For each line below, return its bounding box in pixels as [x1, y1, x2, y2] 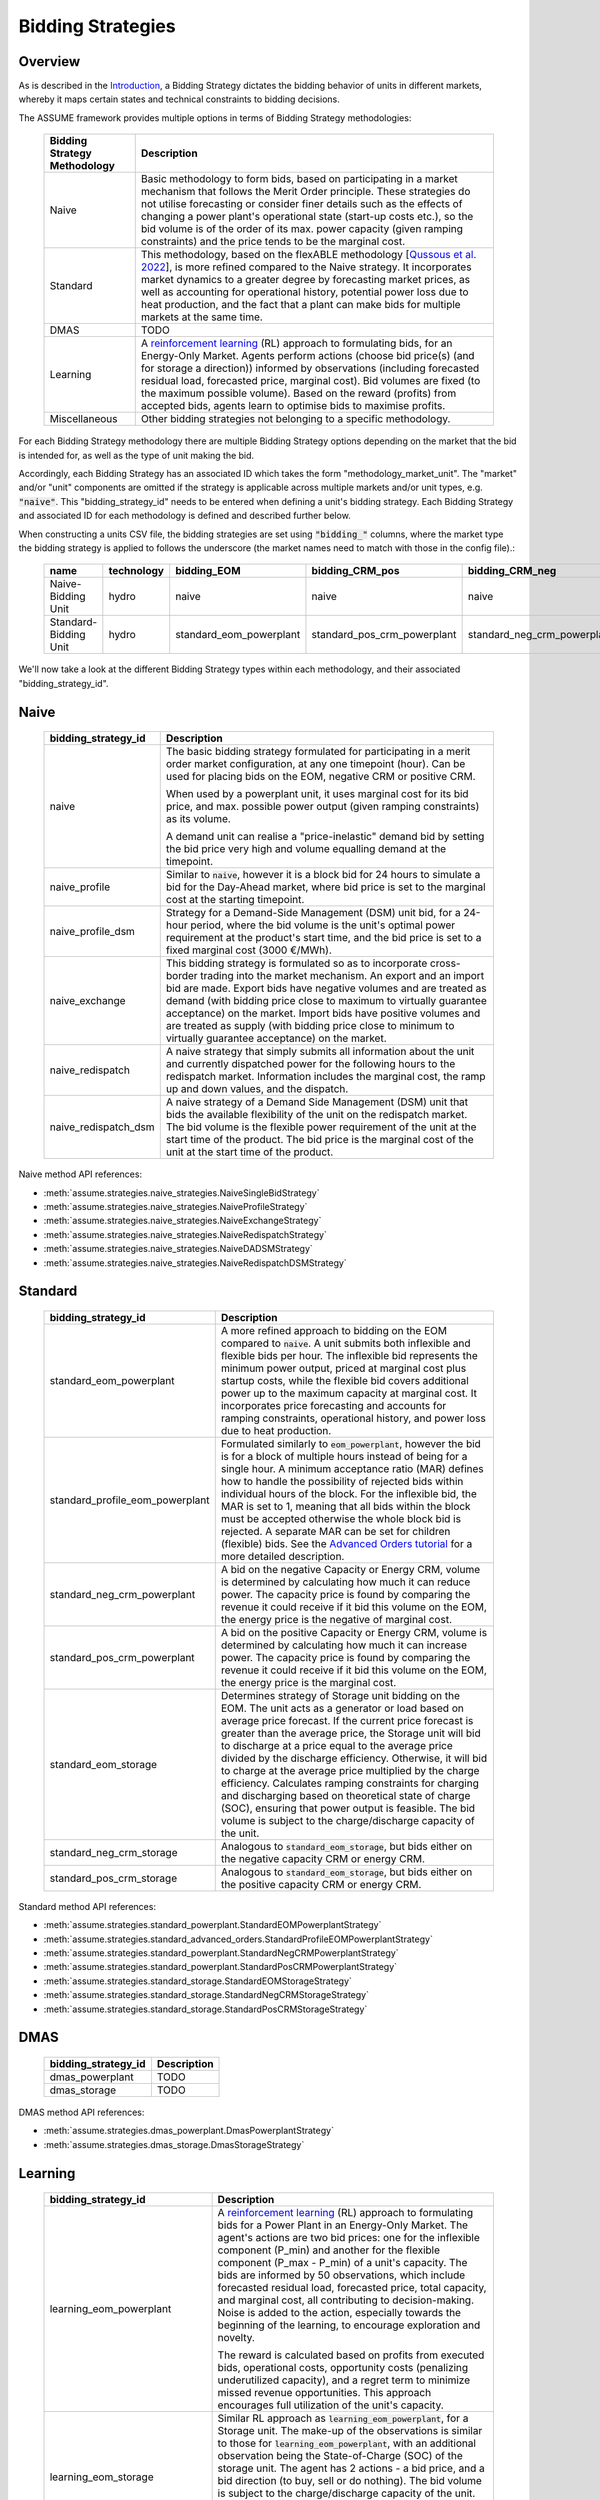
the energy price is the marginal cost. [220, 1675, 397, 1689]
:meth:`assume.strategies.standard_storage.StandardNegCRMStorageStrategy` [43, 1989, 370, 2001]
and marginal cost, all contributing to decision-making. [217, 2293, 475, 2307]
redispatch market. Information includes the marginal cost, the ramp [165, 1070, 486, 1084]
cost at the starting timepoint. [165, 893, 305, 907]
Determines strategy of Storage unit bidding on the [220, 1688, 460, 1702]
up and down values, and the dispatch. [165, 1082, 349, 1096]
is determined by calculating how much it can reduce [220, 1575, 471, 1589]
